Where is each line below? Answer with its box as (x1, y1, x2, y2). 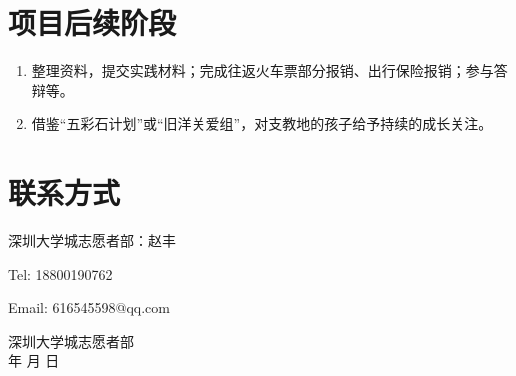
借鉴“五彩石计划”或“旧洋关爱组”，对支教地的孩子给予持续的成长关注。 (31, 113, 493, 134)
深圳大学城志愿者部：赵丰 (8, 230, 176, 251)
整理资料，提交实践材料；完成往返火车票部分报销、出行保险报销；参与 (31, 60, 494, 81)
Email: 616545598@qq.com (8, 297, 170, 318)
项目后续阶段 (8, 2, 177, 43)
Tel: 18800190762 (8, 263, 113, 284)
